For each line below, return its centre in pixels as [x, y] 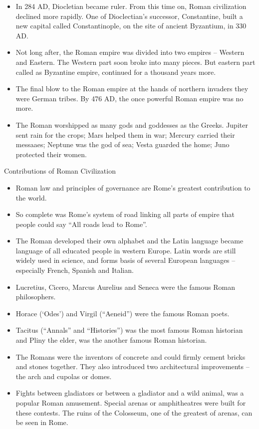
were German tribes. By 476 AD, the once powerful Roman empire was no [129, 98]
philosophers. [36, 297]
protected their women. [51, 154]
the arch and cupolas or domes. [64, 376]
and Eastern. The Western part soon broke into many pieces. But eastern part [135, 62]
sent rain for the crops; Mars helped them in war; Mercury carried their [125, 134]
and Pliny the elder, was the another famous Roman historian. [111, 340]
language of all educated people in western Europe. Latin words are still [126, 250]
